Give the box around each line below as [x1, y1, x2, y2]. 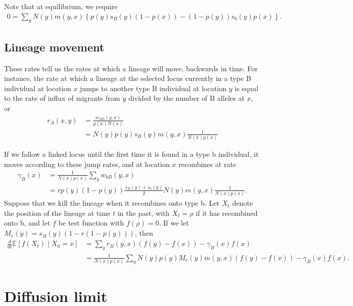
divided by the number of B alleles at [128, 93, 245, 103]
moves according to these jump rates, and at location [4, 158, 170, 169]
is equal [234, 82, 259, 93]
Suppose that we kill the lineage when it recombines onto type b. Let [4, 198, 220, 208]
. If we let [159, 217, 189, 228]
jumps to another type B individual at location [79, 82, 227, 93]
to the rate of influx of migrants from [4, 93, 120, 103]
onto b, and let [4, 217, 50, 228]
